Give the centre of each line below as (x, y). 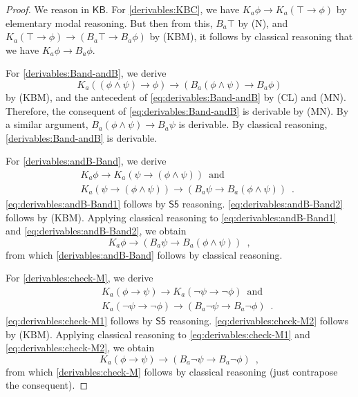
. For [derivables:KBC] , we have (172, 9)
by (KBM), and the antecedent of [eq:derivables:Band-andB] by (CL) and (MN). (176, 96)
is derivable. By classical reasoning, (253, 124)
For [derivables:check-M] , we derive (79, 278)
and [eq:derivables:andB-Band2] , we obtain (96, 231)
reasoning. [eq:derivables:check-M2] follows (258, 321)
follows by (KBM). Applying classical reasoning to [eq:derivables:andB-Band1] (171, 217)
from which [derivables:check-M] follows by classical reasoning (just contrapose (172, 371)
